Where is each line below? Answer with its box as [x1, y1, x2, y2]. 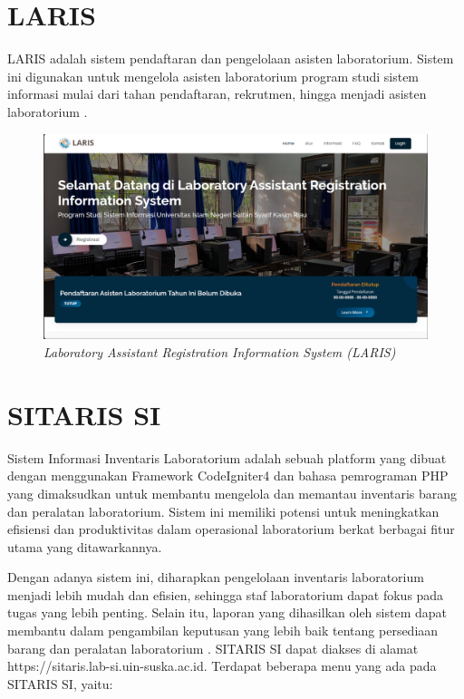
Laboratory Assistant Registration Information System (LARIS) [43, 343, 396, 361]
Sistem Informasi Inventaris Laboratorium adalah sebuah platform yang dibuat [7, 448, 447, 467]
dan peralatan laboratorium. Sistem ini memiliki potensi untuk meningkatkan [7, 501, 440, 520]
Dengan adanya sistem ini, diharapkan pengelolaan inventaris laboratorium [7, 568, 424, 587]
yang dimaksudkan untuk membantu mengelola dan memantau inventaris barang [7, 483, 458, 502]
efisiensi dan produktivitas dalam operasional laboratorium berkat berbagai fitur [7, 519, 455, 539]
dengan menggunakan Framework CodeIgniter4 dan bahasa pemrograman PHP [7, 466, 449, 485]
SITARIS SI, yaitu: [7, 674, 113, 693]
